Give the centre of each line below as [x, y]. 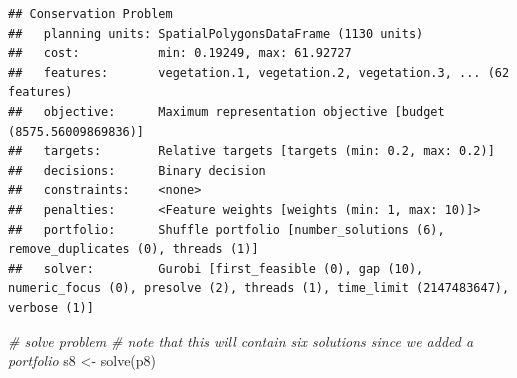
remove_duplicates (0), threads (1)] [133, 249]
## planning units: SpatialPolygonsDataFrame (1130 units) [216, 33]
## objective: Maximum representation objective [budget [226, 111]
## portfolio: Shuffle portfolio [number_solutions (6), [226, 229]
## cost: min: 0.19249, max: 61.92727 [180, 53]
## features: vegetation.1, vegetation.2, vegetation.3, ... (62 [259, 72]
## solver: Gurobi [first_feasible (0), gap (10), [216, 268]
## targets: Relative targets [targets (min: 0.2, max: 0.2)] [251, 151]
